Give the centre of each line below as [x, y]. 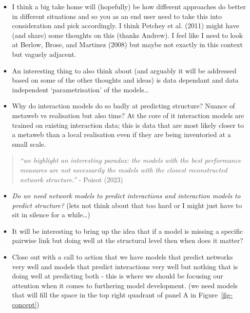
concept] [24, 304]
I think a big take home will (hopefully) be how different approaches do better [129, 6]
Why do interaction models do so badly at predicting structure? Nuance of [124, 106]
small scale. [29, 144]
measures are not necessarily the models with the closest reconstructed [124, 169]
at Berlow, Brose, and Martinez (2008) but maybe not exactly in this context [127, 44]
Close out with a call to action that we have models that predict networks [122, 257]
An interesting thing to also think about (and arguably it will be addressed [124, 70]
